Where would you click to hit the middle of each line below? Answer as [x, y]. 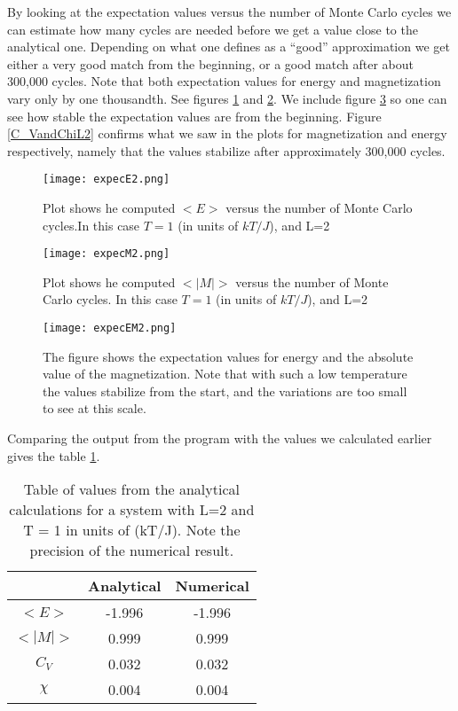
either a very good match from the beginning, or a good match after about [210, 63]
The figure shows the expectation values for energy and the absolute [228, 356]
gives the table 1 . [54, 455]
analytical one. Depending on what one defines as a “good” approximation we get [229, 47]
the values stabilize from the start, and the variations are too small [225, 391]
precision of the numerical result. [132, 551]
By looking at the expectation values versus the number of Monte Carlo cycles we [229, 12]
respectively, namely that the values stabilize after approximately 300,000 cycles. [226, 150]
